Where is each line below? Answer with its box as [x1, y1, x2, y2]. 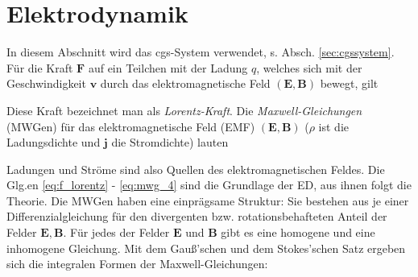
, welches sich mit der [256, 59, 362, 76]
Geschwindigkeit [6, 75, 86, 92]
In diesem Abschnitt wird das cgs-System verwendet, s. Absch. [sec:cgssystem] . [6, 43, 395, 60]
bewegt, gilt [320, 75, 379, 92]
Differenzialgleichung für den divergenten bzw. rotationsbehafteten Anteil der [6, 208, 387, 225]
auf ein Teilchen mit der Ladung [88, 59, 248, 76]
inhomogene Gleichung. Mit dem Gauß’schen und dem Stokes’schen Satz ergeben [6, 239, 406, 256]
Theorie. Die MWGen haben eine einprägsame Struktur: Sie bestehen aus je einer [6, 192, 409, 209]
